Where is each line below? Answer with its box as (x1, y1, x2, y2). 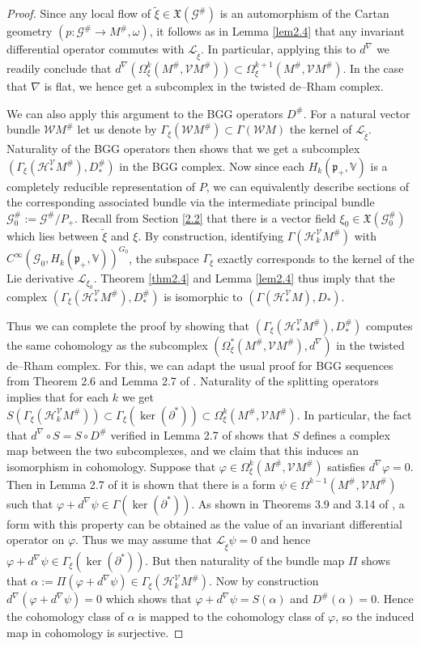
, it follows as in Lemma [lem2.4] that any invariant (149, 23, 405, 40)
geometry (6, 23, 53, 40)
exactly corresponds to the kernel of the (217, 249, 415, 266)
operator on (6, 531, 65, 548)
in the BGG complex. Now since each (119, 157, 305, 174)
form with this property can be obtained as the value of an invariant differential (6, 515, 402, 532)
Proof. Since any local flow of (6, 5, 151, 22)
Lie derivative (6, 270, 74, 287)
